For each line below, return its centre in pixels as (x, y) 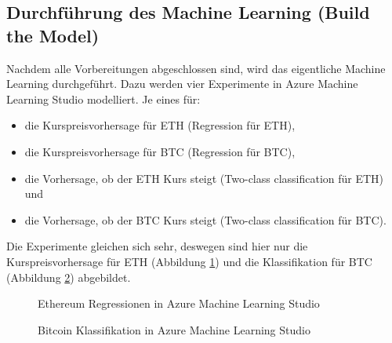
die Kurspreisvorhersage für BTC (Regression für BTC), (160, 151)
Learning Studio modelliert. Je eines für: (103, 99)
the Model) (53, 35)
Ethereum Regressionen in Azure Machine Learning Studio (179, 303)
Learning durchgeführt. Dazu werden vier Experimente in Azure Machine (182, 84)
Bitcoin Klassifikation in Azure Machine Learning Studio (174, 329)
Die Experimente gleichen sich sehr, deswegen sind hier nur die (157, 246)
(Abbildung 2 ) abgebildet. (69, 277)
